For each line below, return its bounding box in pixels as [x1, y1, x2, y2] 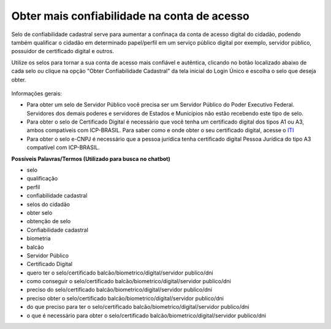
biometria [26, 235, 51, 242]
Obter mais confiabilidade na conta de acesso [11, 9, 249, 23]
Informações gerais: [11, 89, 63, 97]
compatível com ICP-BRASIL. [26, 144, 101, 151]
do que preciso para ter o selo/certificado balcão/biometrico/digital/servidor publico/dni [26, 303, 249, 311]
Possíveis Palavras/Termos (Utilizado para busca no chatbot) [11, 155, 171, 162]
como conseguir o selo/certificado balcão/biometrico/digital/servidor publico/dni [26, 278, 231, 285]
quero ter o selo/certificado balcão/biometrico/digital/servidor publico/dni [26, 269, 214, 276]
